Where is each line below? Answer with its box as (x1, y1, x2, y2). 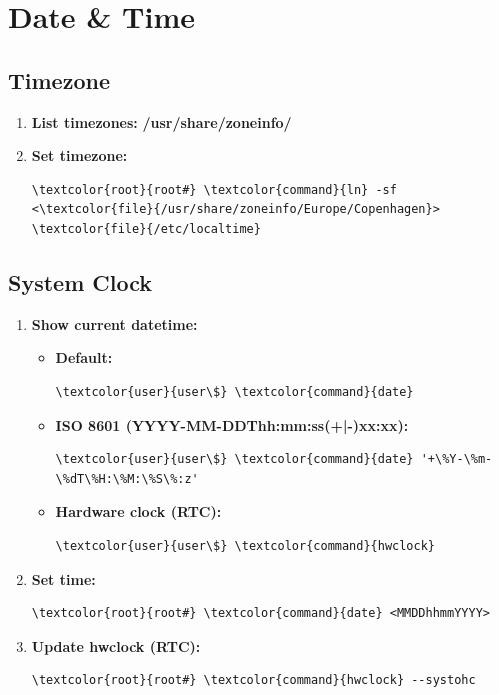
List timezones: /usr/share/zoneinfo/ (31, 111, 292, 132)
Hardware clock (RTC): (55, 501, 222, 522)
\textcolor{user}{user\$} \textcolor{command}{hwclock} (55, 538, 436, 553)
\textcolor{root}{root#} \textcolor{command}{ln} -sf (31, 182, 397, 197)
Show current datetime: (31, 313, 198, 334)
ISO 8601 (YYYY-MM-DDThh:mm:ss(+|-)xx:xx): (55, 414, 409, 435)
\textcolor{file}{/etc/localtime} (31, 221, 261, 236)
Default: (55, 347, 113, 368)
